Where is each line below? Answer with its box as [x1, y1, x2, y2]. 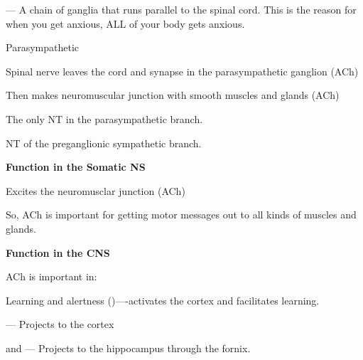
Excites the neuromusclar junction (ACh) [6, 183, 185, 198]
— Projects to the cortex [6, 317, 114, 332]
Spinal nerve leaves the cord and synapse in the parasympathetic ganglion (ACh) [6, 63, 359, 78]
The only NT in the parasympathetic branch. [6, 111, 203, 126]
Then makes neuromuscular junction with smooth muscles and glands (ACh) [6, 88, 340, 102]
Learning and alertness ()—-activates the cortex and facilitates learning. [6, 292, 320, 307]
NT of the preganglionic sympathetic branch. [6, 135, 202, 150]
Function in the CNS [6, 245, 110, 260]
